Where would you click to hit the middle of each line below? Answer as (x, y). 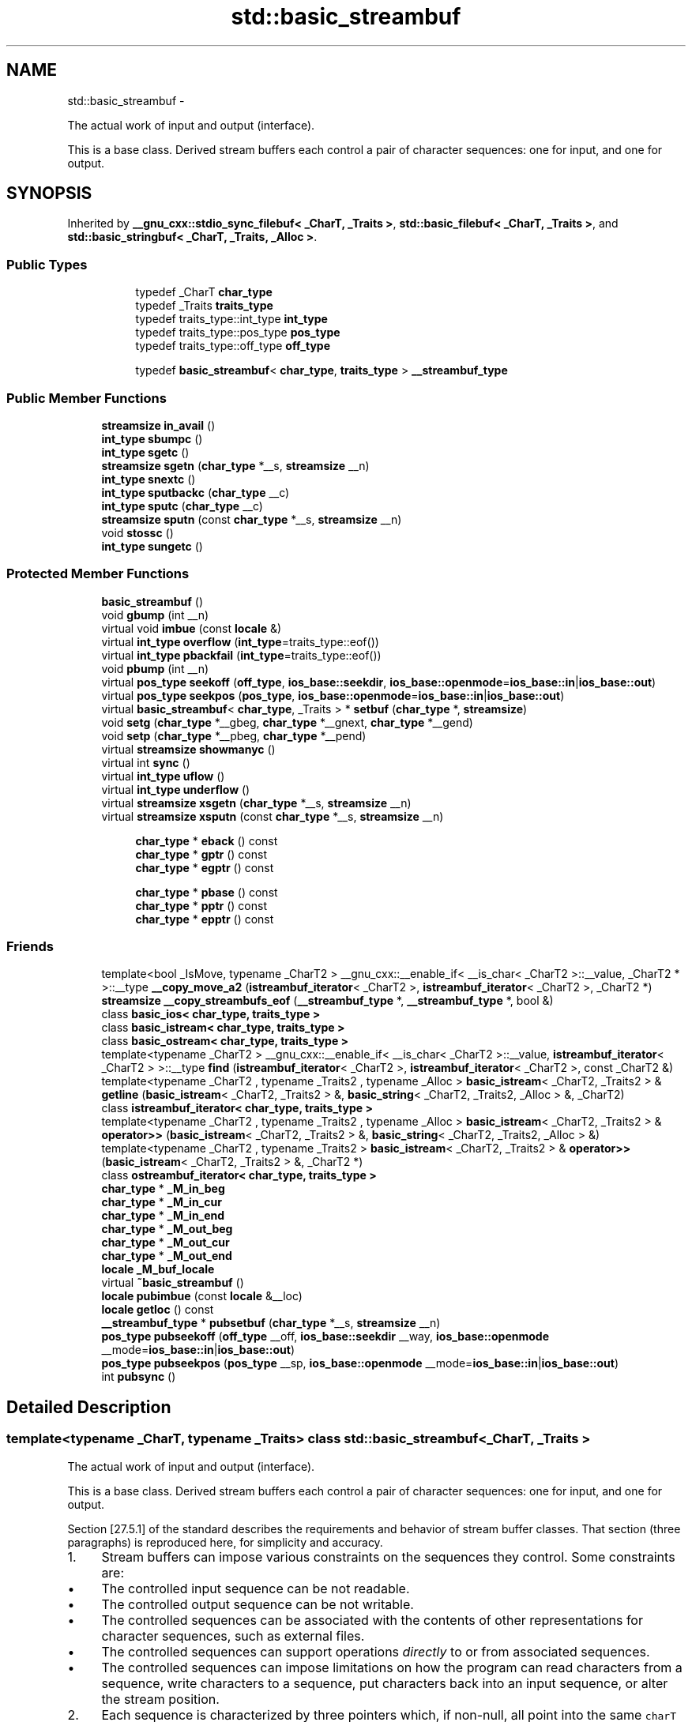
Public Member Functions (86, 398)
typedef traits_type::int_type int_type (231, 319)
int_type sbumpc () (152, 438)
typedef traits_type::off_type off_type (233, 346)
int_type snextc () (149, 479)
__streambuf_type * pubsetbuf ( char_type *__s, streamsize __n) (271, 1323)
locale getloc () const (158, 1310)
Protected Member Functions (98, 574)
